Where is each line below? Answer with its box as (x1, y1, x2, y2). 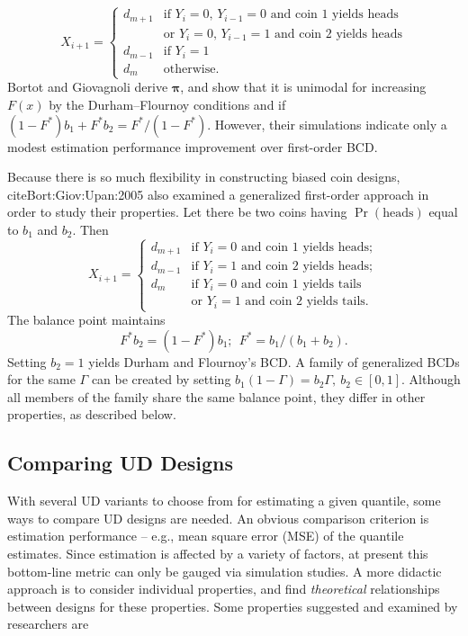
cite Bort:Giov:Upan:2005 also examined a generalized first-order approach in (7, 184, 429, 203)
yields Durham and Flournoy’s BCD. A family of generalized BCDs (88, 352, 460, 371)
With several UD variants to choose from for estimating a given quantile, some (7, 491, 441, 510)
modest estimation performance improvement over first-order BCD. (7, 137, 378, 156)
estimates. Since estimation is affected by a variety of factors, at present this (7, 543, 428, 562)
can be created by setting (91, 370, 231, 389)
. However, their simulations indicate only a (207, 114, 447, 133)
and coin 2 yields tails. (245, 295, 369, 309)
